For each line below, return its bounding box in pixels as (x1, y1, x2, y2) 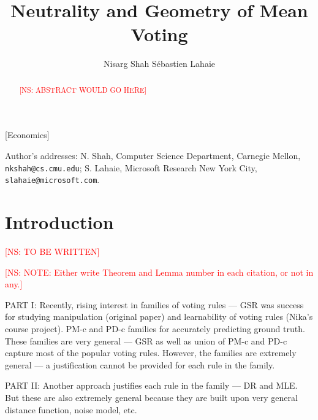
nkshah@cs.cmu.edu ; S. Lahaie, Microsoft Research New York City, (5, 161, 257, 174)
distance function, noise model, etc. (5, 403, 137, 416)
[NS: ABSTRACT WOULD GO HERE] (19, 84, 147, 95)
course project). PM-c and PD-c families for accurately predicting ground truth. (5, 322, 305, 335)
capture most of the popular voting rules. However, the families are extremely (5, 346, 297, 359)
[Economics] (5, 128, 50, 141)
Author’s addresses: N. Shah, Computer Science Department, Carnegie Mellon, (5, 149, 301, 161)
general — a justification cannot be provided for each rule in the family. (5, 358, 275, 371)
